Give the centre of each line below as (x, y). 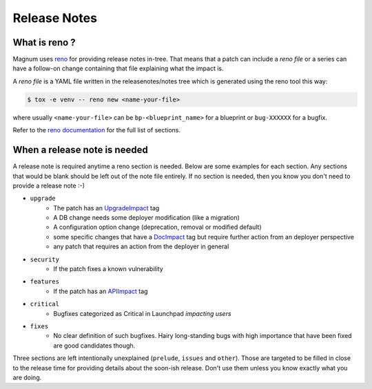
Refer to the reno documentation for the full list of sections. (96, 130)
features (45, 282)
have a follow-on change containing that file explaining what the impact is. (118, 68)
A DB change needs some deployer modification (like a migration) (147, 218)
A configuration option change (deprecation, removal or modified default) (157, 227)
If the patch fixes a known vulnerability (108, 269)
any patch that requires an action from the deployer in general (141, 247)
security (45, 259)
